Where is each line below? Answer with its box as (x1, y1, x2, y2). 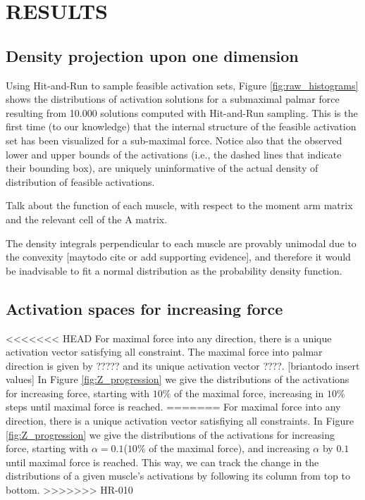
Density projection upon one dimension (6, 44, 299, 66)
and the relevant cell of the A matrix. (6, 211, 168, 226)
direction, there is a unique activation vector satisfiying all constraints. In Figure (6, 413, 354, 428)
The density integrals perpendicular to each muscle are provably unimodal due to (6, 235, 357, 250)
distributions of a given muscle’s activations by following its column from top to (6, 468, 350, 483)
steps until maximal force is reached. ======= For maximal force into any (6, 399, 341, 414)
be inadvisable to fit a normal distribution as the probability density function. (6, 263, 342, 277)
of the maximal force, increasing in (174, 385, 324, 400)
